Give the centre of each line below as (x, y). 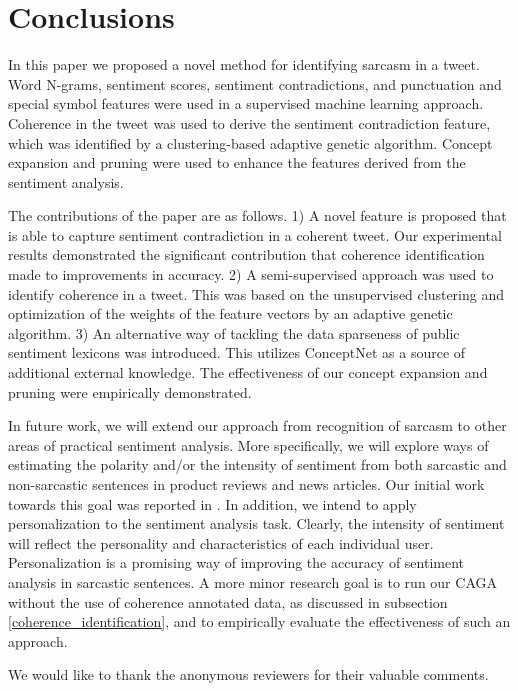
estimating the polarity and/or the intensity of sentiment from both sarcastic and (257, 464)
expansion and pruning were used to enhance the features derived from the (237, 162)
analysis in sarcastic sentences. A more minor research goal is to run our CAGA (252, 581)
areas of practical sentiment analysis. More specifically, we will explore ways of (248, 444)
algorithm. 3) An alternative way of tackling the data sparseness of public (234, 332)
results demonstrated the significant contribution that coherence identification (246, 254)
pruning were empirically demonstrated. (130, 391)
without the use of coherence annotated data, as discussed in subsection (228, 601)
